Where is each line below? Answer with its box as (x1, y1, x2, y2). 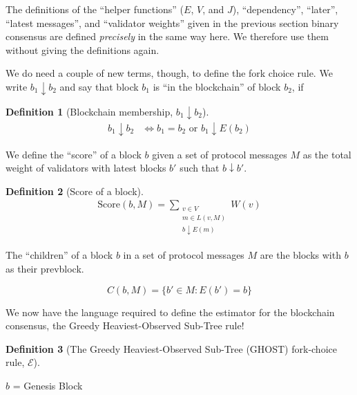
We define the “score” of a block (6, 147, 142, 161)
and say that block (59, 79, 139, 93)
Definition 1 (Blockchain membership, (6, 104, 173, 118)
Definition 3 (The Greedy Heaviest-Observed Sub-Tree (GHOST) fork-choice (6, 341, 337, 356)
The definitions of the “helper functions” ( (6, 2, 184, 16)
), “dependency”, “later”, (232, 2, 338, 16)
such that (180, 160, 220, 175)
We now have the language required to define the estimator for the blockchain (6, 304, 335, 319)
